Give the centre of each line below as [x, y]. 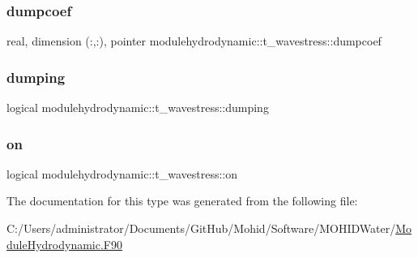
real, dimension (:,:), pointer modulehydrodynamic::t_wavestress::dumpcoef [194, 41]
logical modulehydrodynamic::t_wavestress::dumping [138, 107]
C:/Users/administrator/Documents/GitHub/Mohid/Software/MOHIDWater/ [201, 228]
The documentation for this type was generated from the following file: [182, 201]
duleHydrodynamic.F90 [64, 244]
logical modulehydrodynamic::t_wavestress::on [122, 173]
